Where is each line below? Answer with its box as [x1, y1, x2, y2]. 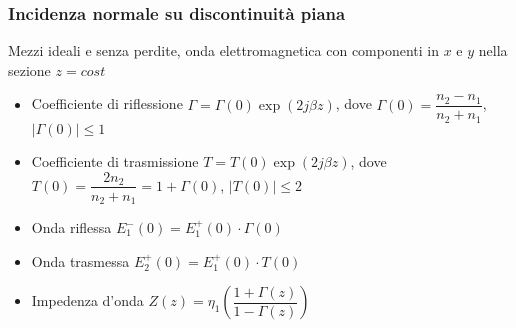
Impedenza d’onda [31, 290, 144, 311]
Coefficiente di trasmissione [31, 150, 199, 171]
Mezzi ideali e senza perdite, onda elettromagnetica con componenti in [8, 40, 440, 61]
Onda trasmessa [31, 250, 130, 271]
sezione [8, 59, 51, 80]
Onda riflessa [31, 217, 112, 238]
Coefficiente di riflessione [31, 93, 183, 114]
